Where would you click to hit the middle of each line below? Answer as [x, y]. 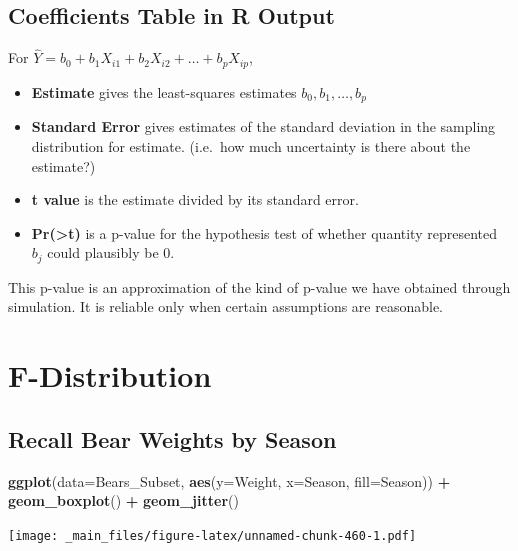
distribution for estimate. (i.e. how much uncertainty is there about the [251, 145]
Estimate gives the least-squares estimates [164, 91]
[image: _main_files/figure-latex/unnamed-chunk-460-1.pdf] [212, 535]
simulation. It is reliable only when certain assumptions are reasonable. [226, 306]
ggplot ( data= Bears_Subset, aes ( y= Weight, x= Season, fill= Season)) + [229, 480]
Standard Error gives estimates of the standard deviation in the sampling [263, 126]
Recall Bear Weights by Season [172, 438]
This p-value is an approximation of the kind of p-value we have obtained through [259, 286]
